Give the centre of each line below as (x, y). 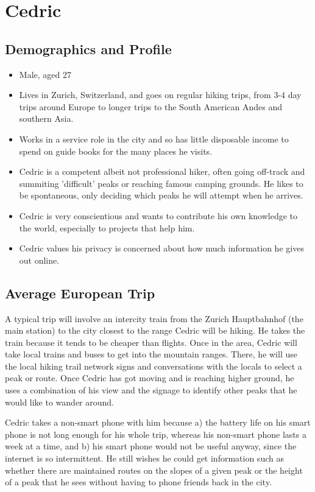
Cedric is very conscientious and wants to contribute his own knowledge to (158, 215)
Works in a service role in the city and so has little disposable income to (154, 139)
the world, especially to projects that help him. (107, 227)
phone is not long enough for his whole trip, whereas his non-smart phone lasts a (156, 434)
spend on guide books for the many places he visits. (115, 151)
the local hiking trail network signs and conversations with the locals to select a (154, 366)
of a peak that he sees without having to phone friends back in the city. (138, 482)
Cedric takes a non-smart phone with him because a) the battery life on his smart (158, 422)
